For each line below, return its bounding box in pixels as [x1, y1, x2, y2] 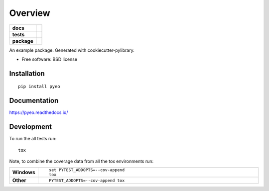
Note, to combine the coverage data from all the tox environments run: [9, 158, 154, 164]
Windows [12, 169, 35, 176]
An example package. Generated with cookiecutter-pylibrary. [9, 47, 134, 53]
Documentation [9, 96, 59, 105]
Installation [9, 69, 45, 78]
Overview [9, 7, 50, 18]
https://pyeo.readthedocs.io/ [9, 109, 68, 115]
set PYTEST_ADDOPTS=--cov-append [49, 167, 125, 173]
